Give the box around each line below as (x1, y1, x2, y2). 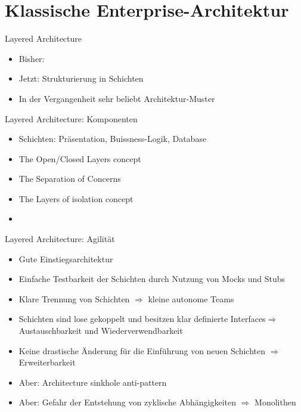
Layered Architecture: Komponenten (5, 112, 138, 125)
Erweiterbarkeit (18, 356, 76, 368)
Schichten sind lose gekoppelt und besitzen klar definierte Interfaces (18, 312, 266, 325)
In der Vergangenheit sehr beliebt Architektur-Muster (18, 92, 215, 104)
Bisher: (18, 52, 45, 64)
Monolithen (255, 396, 296, 408)
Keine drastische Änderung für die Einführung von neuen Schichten (18, 344, 265, 357)
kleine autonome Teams (148, 292, 234, 305)
